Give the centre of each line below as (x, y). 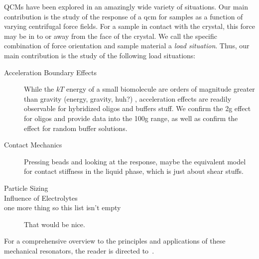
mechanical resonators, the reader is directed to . (79, 250)
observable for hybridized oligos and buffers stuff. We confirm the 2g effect (137, 108)
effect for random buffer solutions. (76, 128)
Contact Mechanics (33, 145)
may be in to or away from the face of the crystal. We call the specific (111, 36)
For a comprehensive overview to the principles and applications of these (115, 241)
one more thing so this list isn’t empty (63, 207)
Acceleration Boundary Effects (51, 72)
